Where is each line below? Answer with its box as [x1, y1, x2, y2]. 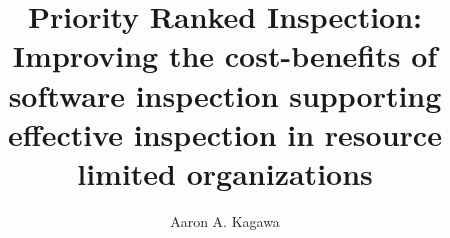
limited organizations [77, 152, 373, 193]
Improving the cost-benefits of [12, 35, 438, 76]
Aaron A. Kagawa [170, 210, 280, 231]
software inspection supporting [8, 74, 442, 115]
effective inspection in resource [8, 113, 442, 154]
